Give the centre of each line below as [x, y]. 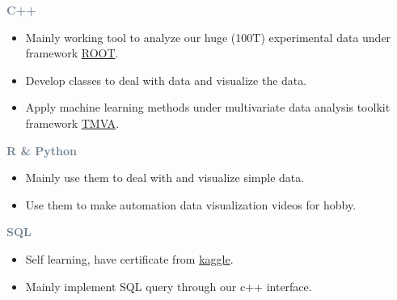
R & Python [42, 150]
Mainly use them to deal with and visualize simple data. [165, 177]
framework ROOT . [72, 53]
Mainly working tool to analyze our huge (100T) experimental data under [208, 37]
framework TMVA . [72, 123]
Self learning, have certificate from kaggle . [129, 258]
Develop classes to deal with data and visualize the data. [166, 80]
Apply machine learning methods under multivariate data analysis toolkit [208, 107]
